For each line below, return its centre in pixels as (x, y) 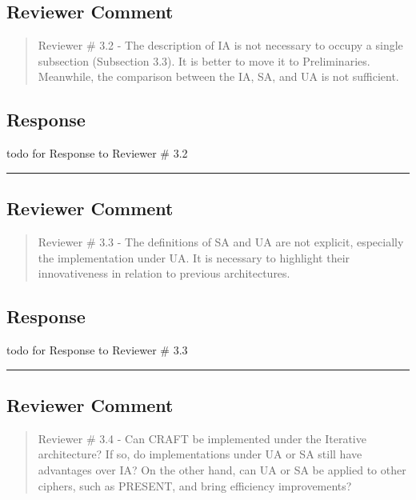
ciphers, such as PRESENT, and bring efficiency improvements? (195, 485)
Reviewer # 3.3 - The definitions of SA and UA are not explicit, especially (221, 241)
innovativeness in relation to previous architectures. (164, 273)
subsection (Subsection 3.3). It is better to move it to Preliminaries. (204, 60)
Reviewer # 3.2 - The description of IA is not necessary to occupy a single (220, 45)
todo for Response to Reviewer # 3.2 (97, 153)
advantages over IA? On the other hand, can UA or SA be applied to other (222, 469)
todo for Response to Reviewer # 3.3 (97, 349)
